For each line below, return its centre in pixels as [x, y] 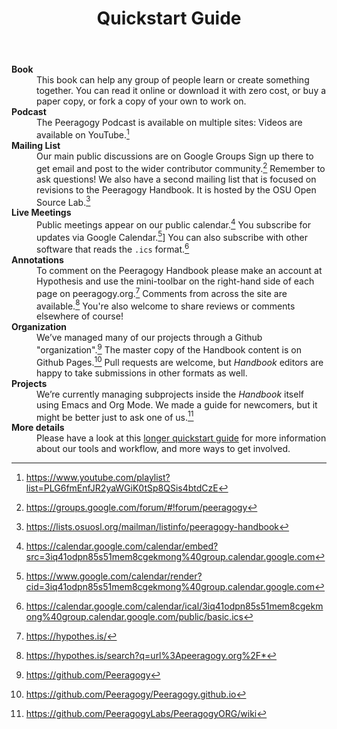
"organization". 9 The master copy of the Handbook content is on [169, 349]
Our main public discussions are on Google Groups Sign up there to [175, 156]
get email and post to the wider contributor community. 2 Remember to [181, 167]
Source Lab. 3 [63, 201]
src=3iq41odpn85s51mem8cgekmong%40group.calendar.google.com [170, 557]
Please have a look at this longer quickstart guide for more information [181, 438]
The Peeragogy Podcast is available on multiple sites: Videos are [169, 123]
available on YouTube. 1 [83, 134]
